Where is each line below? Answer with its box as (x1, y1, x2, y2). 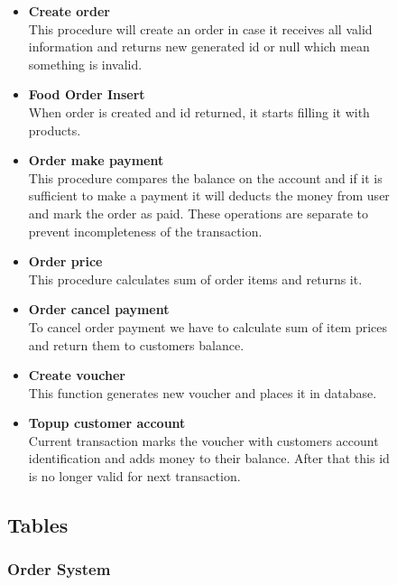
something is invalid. (28, 54, 143, 73)
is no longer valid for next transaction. (28, 467, 241, 486)
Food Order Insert (28, 85, 145, 104)
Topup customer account (28, 413, 186, 432)
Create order (28, 2, 110, 20)
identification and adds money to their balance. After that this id (28, 449, 390, 468)
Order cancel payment (28, 300, 170, 319)
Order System (7, 558, 111, 580)
